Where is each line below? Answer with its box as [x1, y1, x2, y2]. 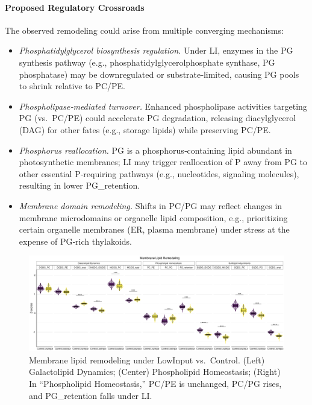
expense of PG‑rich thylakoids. [19, 234, 132, 247]
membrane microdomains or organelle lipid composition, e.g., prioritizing [19, 211, 288, 224]
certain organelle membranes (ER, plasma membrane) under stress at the [19, 223, 290, 236]
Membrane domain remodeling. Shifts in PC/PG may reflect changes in [19, 199, 282, 212]
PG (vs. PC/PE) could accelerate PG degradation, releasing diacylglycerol [19, 111, 296, 124]
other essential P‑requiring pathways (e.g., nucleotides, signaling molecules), [19, 167, 299, 180]
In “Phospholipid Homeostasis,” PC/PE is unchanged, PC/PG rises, [29, 377, 282, 390]
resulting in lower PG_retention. [19, 179, 140, 192]
